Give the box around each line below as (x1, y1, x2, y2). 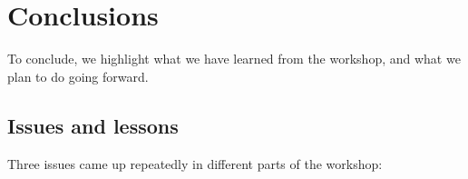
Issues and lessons (7, 111, 179, 139)
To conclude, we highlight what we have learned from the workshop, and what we (7, 49, 461, 68)
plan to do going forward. (7, 66, 149, 85)
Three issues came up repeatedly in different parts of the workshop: (7, 154, 383, 173)
